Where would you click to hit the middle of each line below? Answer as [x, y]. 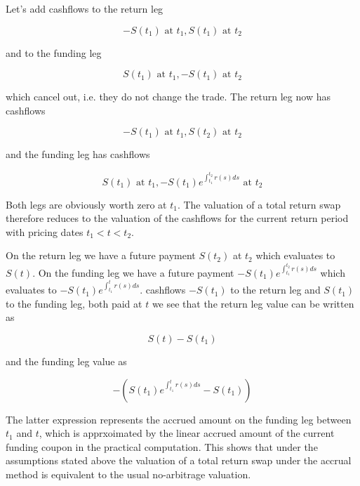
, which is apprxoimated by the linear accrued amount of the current [187, 433]
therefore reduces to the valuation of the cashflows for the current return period [177, 218]
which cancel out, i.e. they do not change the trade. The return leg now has [168, 97]
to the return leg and [275, 290]
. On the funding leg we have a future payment [133, 272]
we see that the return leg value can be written [253, 303]
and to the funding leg [54, 52]
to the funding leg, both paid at [74, 303]
